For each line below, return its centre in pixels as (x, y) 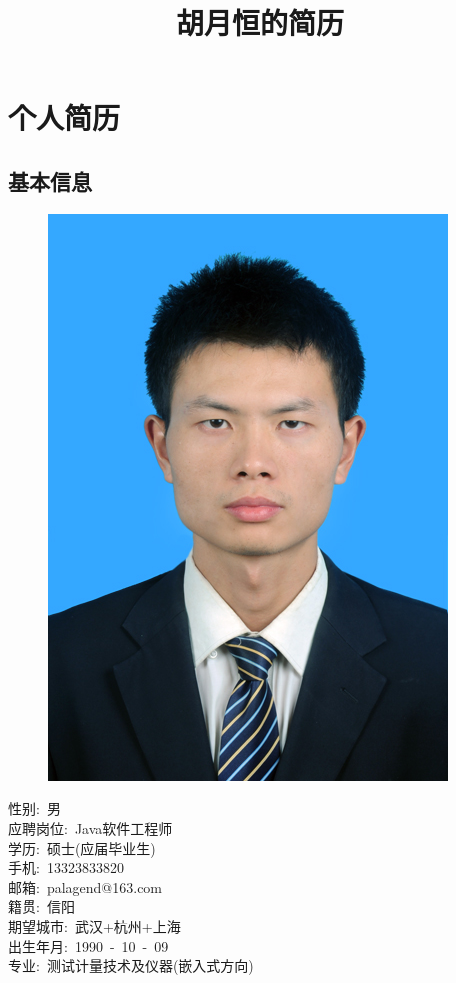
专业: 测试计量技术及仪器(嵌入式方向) (131, 965)
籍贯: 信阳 (41, 906)
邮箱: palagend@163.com (85, 886)
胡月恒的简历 (259, 22)
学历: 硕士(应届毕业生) (82, 847)
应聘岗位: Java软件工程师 (90, 827)
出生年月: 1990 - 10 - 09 (88, 945)
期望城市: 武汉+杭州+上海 (94, 925)
